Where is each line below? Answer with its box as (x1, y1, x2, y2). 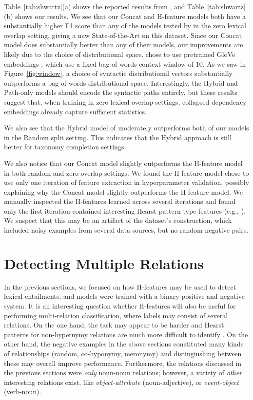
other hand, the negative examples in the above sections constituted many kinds (4, 339, 244, 349)
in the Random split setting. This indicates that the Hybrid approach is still (4, 132, 232, 142)
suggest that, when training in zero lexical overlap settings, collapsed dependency (4, 96, 247, 107)
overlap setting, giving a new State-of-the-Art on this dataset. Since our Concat (4, 30, 242, 40)
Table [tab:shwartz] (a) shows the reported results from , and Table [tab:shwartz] (4, 1, 246, 11)
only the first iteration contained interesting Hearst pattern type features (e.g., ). (4, 205, 246, 216)
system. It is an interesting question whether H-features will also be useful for (4, 300, 236, 310)
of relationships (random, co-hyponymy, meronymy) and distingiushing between (4, 348, 242, 358)
